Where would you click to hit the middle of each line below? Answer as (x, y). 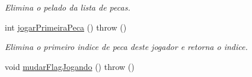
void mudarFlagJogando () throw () (70, 66)
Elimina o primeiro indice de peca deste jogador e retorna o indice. (126, 47)
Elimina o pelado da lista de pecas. (68, 7)
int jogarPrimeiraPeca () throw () (66, 27)
